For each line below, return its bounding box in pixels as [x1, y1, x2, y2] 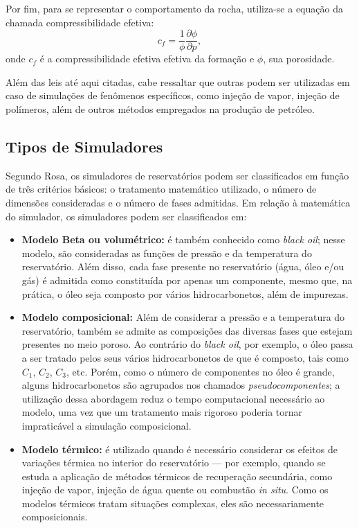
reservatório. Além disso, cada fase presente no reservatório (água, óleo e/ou [21, 259, 344, 274]
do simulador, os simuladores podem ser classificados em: [6, 209, 247, 223]
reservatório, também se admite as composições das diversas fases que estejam [21, 323, 353, 337]
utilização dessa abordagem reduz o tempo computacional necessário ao [21, 391, 325, 405]
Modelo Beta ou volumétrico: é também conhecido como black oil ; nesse [21, 232, 345, 247]
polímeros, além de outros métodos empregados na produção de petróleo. [6, 102, 315, 116]
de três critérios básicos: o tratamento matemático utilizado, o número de [6, 182, 317, 196]
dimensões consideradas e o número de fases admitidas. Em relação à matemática [6, 195, 351, 210]
